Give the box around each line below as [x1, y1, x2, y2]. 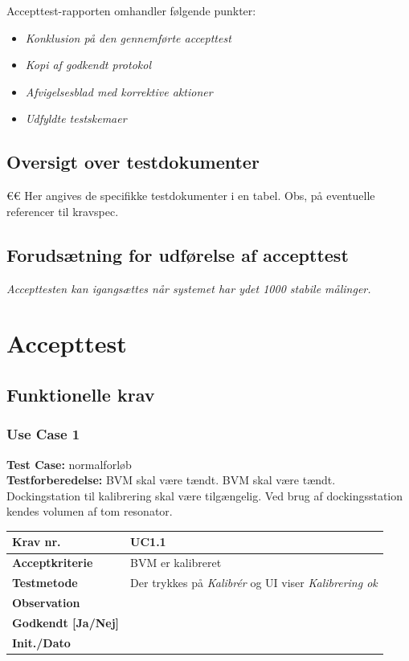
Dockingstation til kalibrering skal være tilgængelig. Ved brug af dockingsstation [6, 487, 403, 504]
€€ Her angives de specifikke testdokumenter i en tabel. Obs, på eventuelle [6, 187, 375, 204]
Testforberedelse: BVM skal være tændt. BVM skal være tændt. [6, 471, 336, 488]
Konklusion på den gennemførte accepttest [25, 29, 231, 46]
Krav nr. [12, 533, 61, 550]
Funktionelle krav [6, 382, 155, 406]
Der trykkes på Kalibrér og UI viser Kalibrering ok [130, 574, 378, 591]
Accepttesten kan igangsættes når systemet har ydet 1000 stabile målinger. [6, 279, 371, 296]
